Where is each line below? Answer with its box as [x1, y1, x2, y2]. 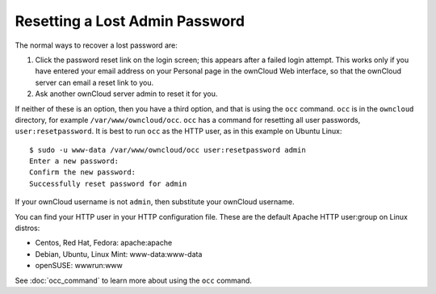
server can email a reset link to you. [35, 78, 154, 87]
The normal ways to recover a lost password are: [15, 40, 178, 50]
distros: [15, 223, 40, 233]
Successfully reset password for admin [29, 178, 187, 188]
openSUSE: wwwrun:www [35, 261, 123, 271]
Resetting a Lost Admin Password [15, 12, 245, 30]
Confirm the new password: [29, 168, 136, 177]
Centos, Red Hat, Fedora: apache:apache [35, 238, 173, 248]
